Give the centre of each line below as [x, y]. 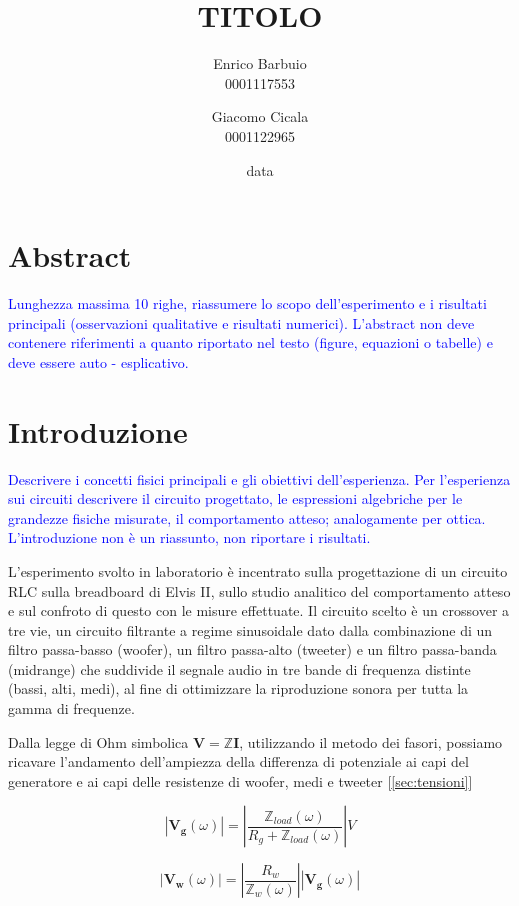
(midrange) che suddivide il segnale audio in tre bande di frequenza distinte [239, 668]
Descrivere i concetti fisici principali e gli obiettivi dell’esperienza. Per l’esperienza [259, 478]
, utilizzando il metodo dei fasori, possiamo [371, 741]
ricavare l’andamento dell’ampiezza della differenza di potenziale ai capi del [238, 761]
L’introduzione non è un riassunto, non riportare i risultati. [189, 537]
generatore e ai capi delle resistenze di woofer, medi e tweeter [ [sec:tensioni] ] [240, 780]
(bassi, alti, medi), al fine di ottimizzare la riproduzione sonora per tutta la [238, 688]
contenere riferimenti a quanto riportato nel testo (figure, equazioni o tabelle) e [250, 342]
